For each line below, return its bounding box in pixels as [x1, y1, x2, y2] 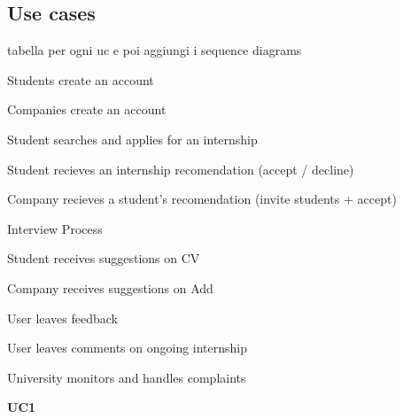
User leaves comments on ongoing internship [7, 338, 248, 357]
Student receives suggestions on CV [7, 249, 200, 268]
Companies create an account [7, 100, 167, 119]
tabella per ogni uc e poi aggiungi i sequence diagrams [7, 41, 302, 59]
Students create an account [7, 70, 154, 89]
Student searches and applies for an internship [7, 129, 258, 148]
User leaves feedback [7, 308, 118, 327]
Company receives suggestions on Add [7, 278, 213, 297]
